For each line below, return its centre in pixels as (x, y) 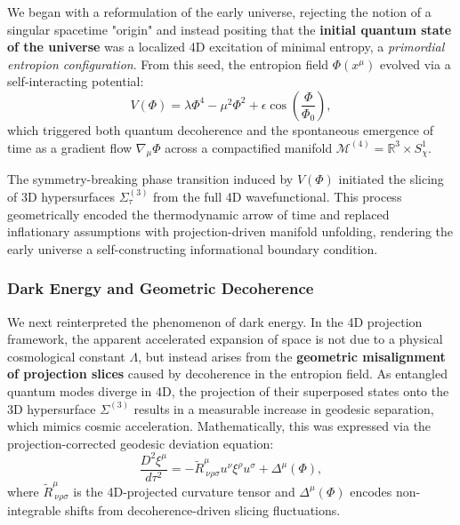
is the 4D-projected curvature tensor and (184, 491)
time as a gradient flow (70, 147)
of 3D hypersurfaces (61, 196)
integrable (34, 510)
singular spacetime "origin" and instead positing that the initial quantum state (230, 29)
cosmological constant (66, 356)
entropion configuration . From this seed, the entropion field (168, 64)
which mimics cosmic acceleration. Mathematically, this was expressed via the (219, 426)
